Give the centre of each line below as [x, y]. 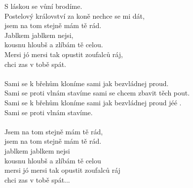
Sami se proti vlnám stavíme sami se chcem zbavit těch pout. [97, 93]
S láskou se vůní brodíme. [43, 6]
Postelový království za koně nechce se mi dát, [75, 16]
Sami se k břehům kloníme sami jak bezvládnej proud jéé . [93, 102]
